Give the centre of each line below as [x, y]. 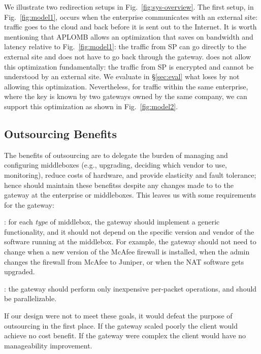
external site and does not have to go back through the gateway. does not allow [128, 56]
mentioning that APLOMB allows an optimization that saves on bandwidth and [129, 36]
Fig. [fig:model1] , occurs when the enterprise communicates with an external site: [131, 17]
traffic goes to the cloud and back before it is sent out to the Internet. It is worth [130, 27]
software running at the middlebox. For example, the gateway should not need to [130, 242]
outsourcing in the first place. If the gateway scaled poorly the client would [121, 325]
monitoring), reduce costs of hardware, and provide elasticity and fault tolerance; [130, 174]
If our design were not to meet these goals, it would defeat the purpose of [118, 316]
